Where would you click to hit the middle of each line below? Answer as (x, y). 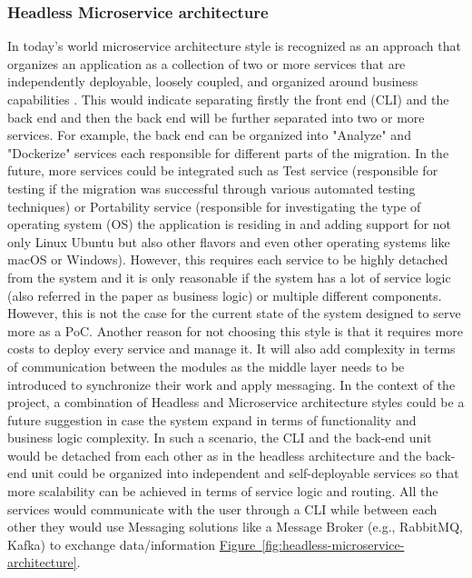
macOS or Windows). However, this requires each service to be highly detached (228, 259)
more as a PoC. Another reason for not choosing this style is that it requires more (235, 330)
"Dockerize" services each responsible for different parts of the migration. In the (228, 152)
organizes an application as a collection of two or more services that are (206, 63)
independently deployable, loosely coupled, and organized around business (213, 81)
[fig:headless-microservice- (333, 544)
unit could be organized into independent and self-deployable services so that (245, 473)
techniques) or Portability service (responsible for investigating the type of (214, 206)
